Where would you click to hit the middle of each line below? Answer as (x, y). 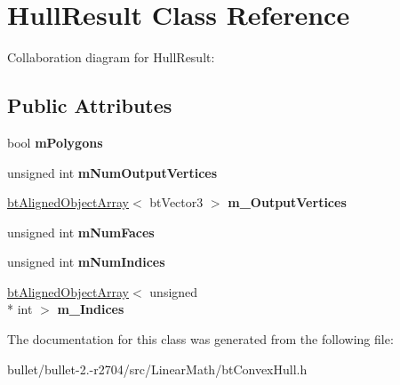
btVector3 (176, 202)
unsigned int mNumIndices (86, 262)
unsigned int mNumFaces (81, 232)
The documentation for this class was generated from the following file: (200, 339)
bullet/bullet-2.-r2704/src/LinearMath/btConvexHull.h (157, 369)
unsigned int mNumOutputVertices (112, 172)
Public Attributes (90, 105)
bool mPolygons (55, 142)
